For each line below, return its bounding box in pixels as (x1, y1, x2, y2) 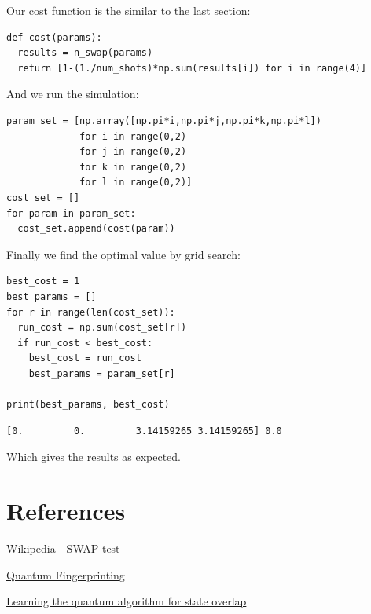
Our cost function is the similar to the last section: (6, 2, 251, 18)
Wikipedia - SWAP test (6, 539, 120, 556)
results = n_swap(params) (17, 47, 153, 59)
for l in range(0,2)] (79, 177, 193, 188)
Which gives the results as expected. (6, 448, 181, 465)
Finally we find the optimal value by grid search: (6, 246, 241, 262)
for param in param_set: (6, 207, 136, 219)
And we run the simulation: (6, 86, 139, 102)
